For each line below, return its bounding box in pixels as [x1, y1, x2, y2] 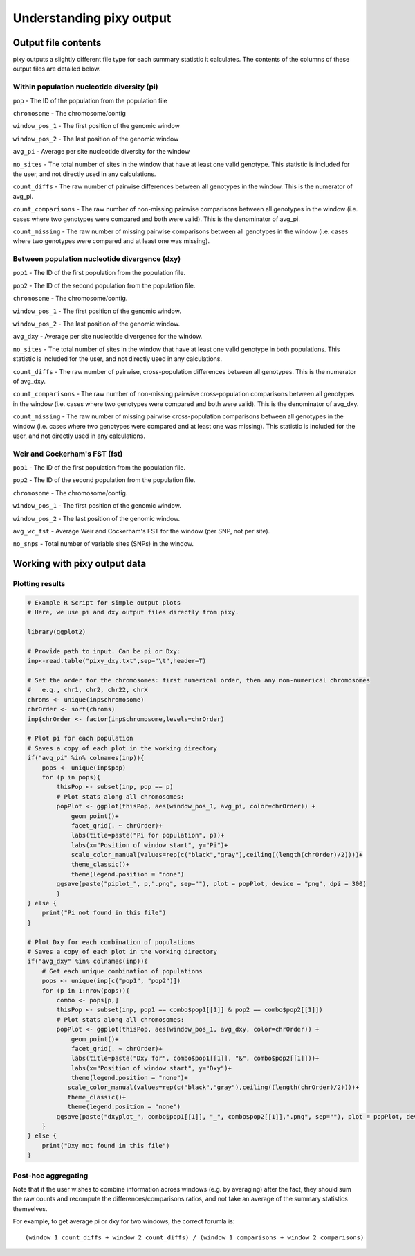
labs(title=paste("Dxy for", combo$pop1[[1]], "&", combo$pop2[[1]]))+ [71, 1054, 320, 1063]
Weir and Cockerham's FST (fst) [12, 449, 123, 459]
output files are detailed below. [12, 64, 101, 73]
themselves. [12, 1204, 48, 1212]
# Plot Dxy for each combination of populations [27, 938, 196, 946]
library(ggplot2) [27, 628, 86, 636]
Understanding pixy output [12, 10, 172, 26]
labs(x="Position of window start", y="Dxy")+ [71, 1064, 232, 1072]
